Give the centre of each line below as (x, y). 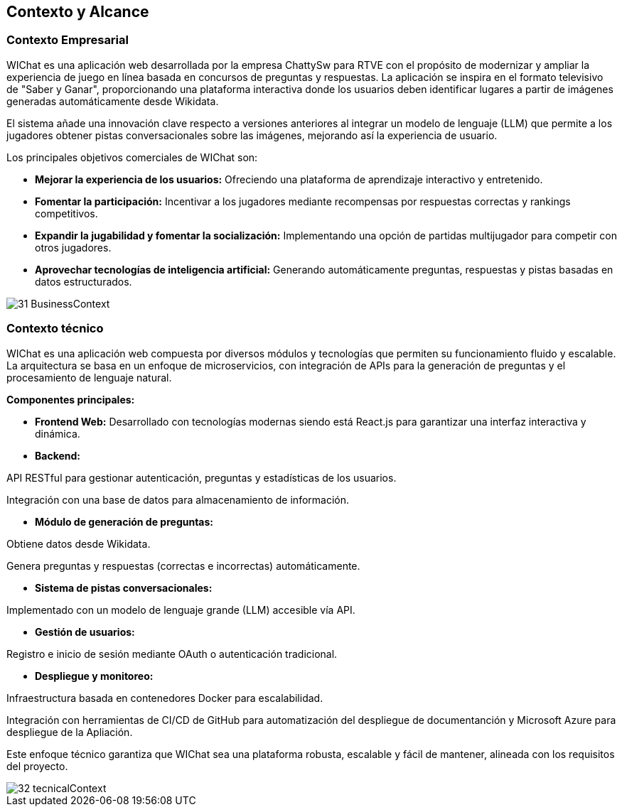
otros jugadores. (73, 247)
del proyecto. (37, 766)
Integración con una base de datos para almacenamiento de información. (178, 499)
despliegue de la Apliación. (70, 732)
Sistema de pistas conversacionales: (124, 588)
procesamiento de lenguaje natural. (89, 377)
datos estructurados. (84, 281)
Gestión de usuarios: (85, 632)
